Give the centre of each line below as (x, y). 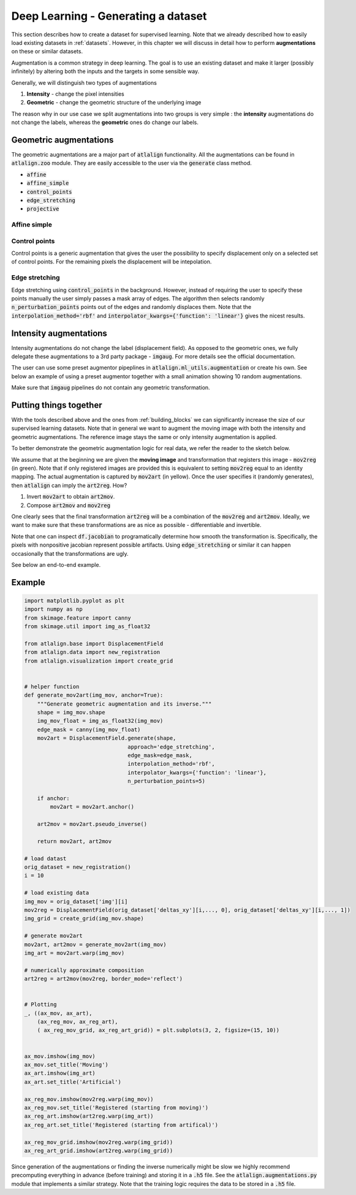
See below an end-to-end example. (56, 564)
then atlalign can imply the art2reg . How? (69, 485)
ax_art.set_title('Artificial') (73, 1082)
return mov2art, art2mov (74, 841)
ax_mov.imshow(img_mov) (60, 1056)
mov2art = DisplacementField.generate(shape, (107, 738)
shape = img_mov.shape (71, 713)
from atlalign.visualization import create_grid (99, 661)
